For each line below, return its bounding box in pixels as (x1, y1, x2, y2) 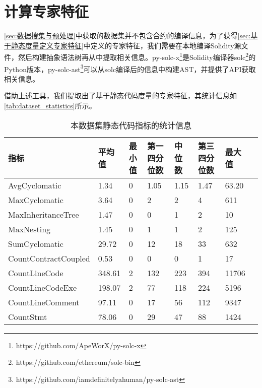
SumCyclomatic (8, 237, 63, 249)
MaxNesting (8, 223, 51, 235)
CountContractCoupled (8, 252, 90, 264)
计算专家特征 (4, 1, 89, 22)
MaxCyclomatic (8, 193, 63, 206)
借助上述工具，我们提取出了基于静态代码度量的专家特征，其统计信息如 (4, 90, 237, 101)
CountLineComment (8, 296, 80, 308)
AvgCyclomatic (8, 179, 61, 191)
